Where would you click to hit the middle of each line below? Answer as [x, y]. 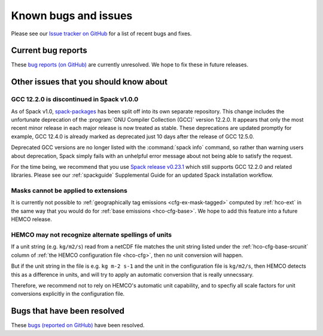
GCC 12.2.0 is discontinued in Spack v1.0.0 [75, 99]
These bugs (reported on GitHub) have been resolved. [78, 325]
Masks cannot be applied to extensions [69, 190]
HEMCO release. [31, 219]
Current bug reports [49, 51]
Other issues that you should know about [89, 82]
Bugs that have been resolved [68, 311]
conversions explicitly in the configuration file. [68, 294]
